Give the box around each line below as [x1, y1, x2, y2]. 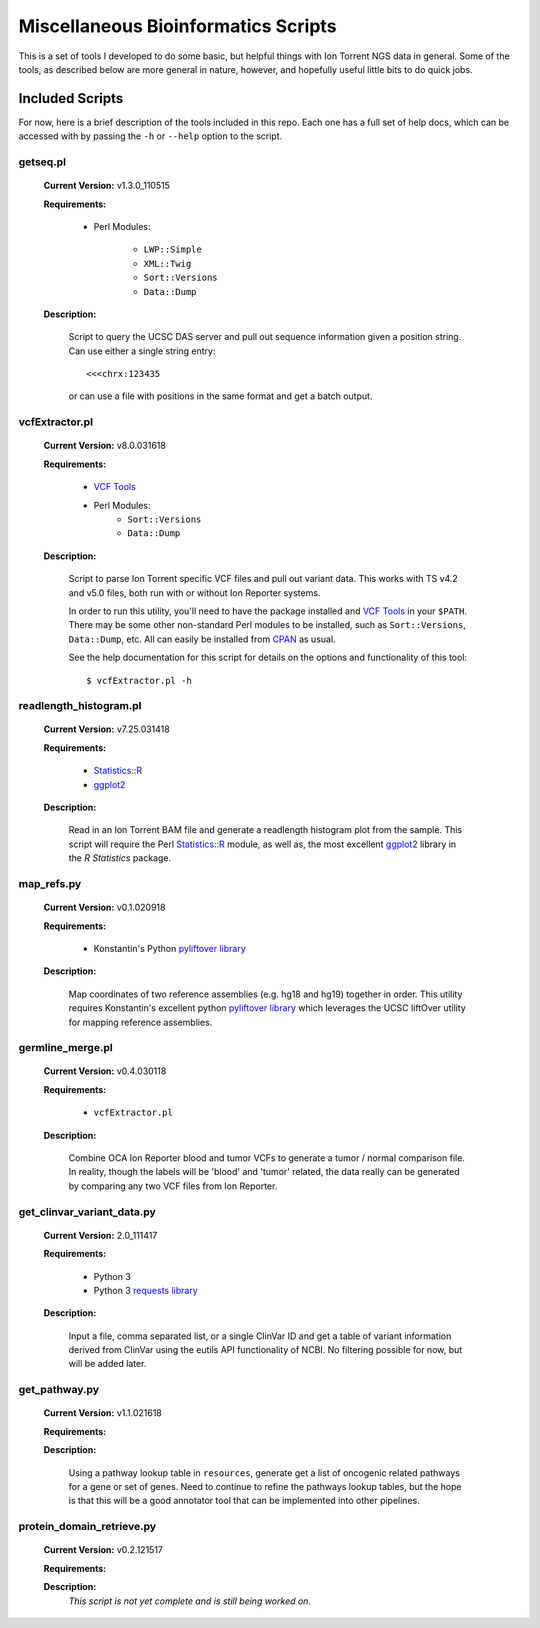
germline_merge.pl [18, 1041, 114, 1055]
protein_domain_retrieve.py [18, 1520, 157, 1534]
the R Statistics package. [68, 852, 172, 864]
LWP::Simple [143, 244, 202, 255]
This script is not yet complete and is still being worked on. [68, 1595, 312, 1607]
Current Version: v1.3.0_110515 [43, 180, 170, 192]
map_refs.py [18, 876, 82, 890]
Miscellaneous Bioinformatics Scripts [18, 15, 337, 37]
